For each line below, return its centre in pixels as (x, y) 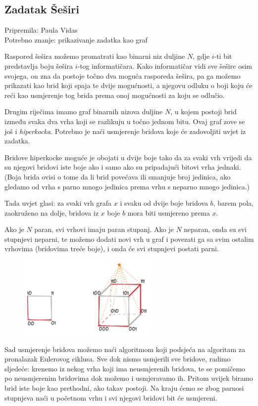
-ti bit (223, 56)
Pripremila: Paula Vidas (41, 30)
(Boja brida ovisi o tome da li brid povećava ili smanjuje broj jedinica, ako (118, 176)
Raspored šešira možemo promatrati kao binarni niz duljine (95, 56)
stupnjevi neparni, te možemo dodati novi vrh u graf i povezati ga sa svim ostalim (129, 239)
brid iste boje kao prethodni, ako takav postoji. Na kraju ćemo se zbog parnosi (124, 388)
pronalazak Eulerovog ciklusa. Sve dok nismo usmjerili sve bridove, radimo (118, 359)
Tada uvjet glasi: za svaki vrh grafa (58, 203)
